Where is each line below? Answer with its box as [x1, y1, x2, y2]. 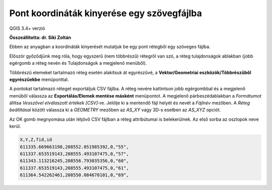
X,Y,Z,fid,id [20, 137, 52, 142]
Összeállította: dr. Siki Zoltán [9, 34, 72, 40]
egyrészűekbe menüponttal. [9, 76, 69, 82]
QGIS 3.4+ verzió [9, 25, 45, 31]
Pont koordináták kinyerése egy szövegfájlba [9, 8, 202, 19]
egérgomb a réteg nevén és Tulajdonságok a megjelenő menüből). [9, 60, 147, 66]
